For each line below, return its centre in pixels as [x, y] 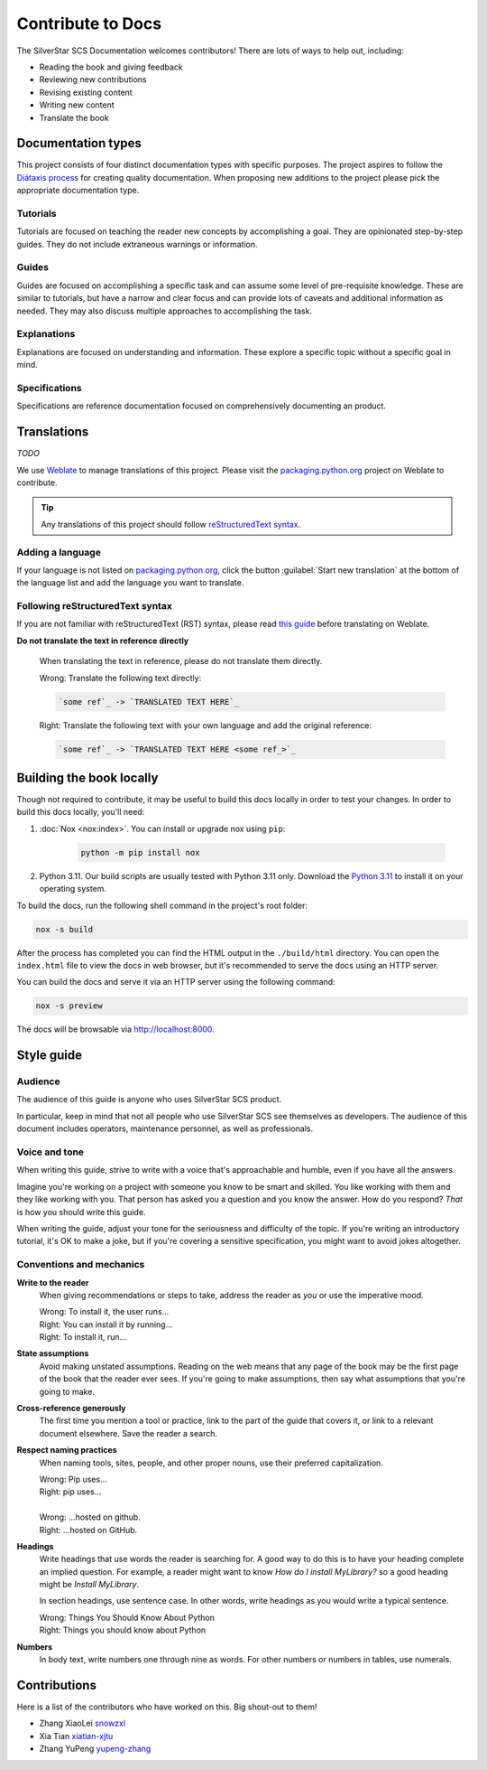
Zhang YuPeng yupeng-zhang [95, 1749]
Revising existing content [86, 92]
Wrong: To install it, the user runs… [104, 1312]
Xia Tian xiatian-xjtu [76, 1736]
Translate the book [74, 117]
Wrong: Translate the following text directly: [120, 678]
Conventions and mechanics [81, 1265]
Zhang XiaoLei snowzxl [83, 1723]
